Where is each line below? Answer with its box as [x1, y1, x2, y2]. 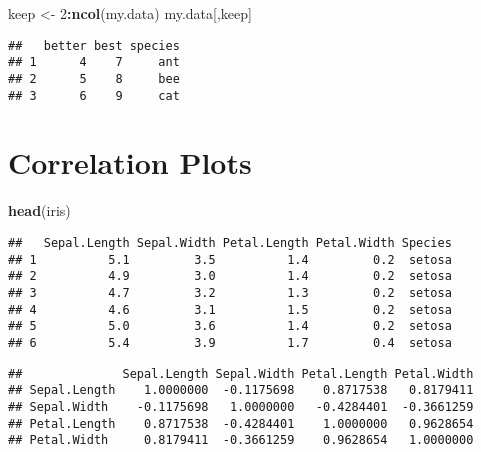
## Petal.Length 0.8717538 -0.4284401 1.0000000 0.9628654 [8, 416, 474, 431]
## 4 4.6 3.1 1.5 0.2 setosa [8, 302, 452, 317]
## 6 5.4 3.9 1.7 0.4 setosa [8, 335, 452, 350]
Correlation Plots [8, 142, 252, 183]
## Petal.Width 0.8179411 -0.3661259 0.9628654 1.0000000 [8, 433, 474, 448]
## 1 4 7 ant [8, 55, 180, 70]
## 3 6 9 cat [8, 88, 180, 103]
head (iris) [8, 200, 71, 221]
